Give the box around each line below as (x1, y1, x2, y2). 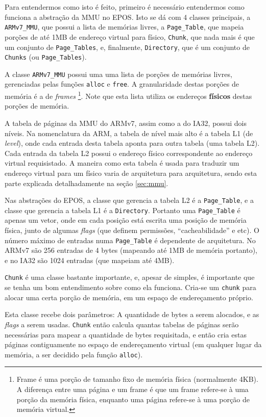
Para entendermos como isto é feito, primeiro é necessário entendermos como (5, 2, 245, 12)
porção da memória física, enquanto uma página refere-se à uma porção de (16, 394, 250, 404)
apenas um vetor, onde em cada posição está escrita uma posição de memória (5, 215, 247, 225)
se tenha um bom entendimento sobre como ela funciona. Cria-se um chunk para (5, 282, 256, 293)
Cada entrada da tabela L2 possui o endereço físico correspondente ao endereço (5, 147, 253, 158)
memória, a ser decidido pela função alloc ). (5, 349, 143, 359)
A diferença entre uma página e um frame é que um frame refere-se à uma (16, 384, 249, 395)
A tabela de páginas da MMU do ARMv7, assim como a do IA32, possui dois (5, 117, 247, 128)
